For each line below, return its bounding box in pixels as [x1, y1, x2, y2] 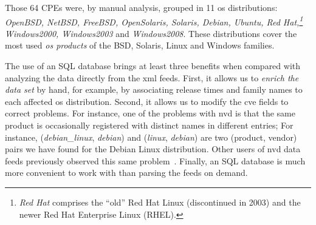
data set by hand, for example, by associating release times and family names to [5, 83, 303, 96]
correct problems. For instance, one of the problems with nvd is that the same [5, 107, 295, 119]
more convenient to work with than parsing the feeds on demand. [5, 166, 248, 179]
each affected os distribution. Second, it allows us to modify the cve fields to [5, 95, 289, 107]
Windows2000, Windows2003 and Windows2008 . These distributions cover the [5, 27, 297, 39]
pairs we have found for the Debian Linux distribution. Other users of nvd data [5, 143, 301, 155]
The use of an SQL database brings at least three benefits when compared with [5, 59, 301, 72]
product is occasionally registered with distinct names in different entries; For [5, 119, 294, 131]
